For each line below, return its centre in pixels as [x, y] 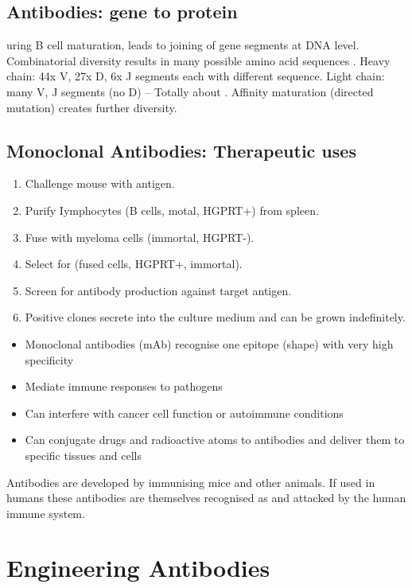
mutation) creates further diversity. [92, 107]
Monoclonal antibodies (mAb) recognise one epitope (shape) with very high [209, 343]
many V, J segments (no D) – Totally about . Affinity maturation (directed [190, 91]
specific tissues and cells [83, 455]
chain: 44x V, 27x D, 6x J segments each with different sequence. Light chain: [196, 76]
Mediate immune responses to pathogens [124, 386]
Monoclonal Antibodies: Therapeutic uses [181, 150]
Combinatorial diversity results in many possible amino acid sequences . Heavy [198, 60]
